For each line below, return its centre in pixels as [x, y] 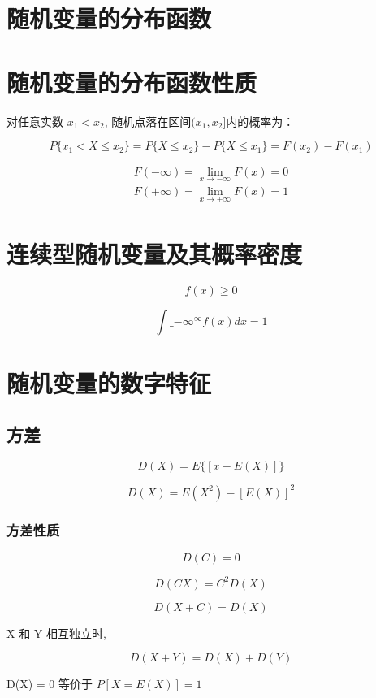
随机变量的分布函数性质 [132, 82]
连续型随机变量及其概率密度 [155, 253]
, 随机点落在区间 [148, 121]
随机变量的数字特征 [109, 382]
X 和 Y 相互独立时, [56, 633]
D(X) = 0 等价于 [50, 684]
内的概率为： [260, 121]
